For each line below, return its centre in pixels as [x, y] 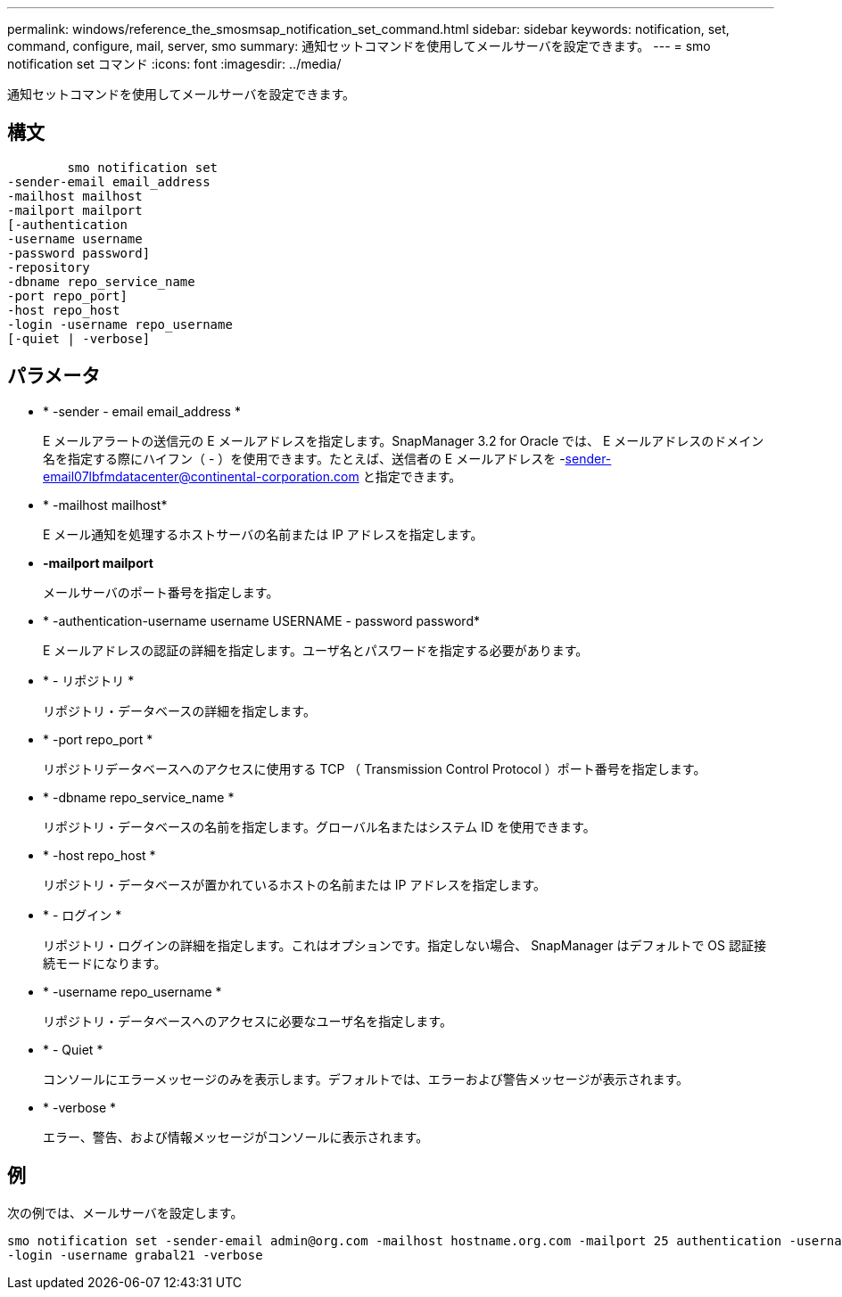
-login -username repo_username [120, 324]
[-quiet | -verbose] [79, 338]
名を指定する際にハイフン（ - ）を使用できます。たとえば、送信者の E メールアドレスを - [304, 458]
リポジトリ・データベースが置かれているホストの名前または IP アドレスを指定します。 [295, 884]
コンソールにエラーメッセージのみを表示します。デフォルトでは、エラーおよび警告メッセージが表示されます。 [366, 1079]
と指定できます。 [412, 476]
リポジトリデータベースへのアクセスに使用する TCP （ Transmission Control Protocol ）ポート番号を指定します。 [375, 768]
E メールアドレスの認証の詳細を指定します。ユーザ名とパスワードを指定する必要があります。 [316, 650]
